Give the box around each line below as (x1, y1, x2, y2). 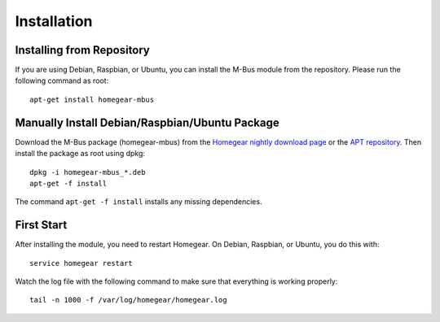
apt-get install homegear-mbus (29, 94, 155, 104)
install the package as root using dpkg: (15, 149, 146, 159)
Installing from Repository (15, 43, 151, 57)
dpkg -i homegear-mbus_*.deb (29, 168, 146, 176)
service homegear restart (29, 259, 134, 268)
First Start (15, 218, 68, 232)
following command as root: (15, 76, 109, 85)
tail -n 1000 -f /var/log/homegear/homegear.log (29, 295, 227, 305)
